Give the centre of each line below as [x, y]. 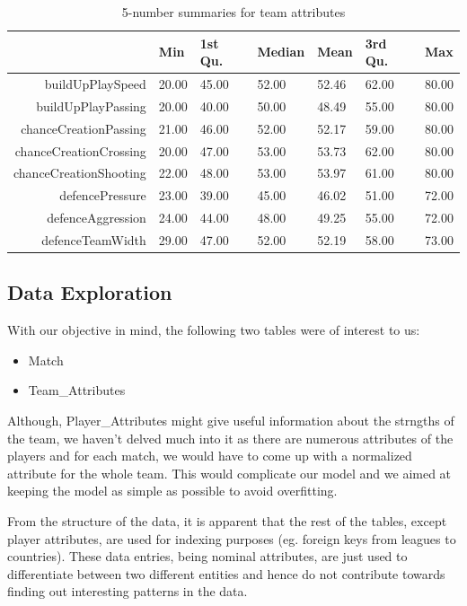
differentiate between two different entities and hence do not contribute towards [226, 573]
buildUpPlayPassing [91, 105]
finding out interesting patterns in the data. [128, 591]
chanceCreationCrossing [80, 150]
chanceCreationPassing [84, 128]
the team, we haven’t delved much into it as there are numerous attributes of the [230, 438]
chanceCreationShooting [80, 173]
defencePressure [103, 195]
